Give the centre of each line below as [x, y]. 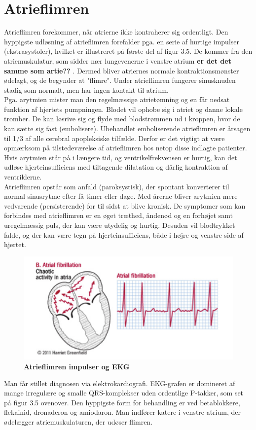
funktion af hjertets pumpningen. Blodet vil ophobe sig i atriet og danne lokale [123, 109]
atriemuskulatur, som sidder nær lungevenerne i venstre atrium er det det [118, 60]
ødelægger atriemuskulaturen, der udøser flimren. [78, 422]
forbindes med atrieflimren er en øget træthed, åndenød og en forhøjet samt [118, 215]
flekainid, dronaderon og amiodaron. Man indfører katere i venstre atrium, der [123, 412]
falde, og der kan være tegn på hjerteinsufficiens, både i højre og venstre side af [124, 234]
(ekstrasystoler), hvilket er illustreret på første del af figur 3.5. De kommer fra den [128, 51]
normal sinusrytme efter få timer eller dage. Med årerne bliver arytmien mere [121, 196]
